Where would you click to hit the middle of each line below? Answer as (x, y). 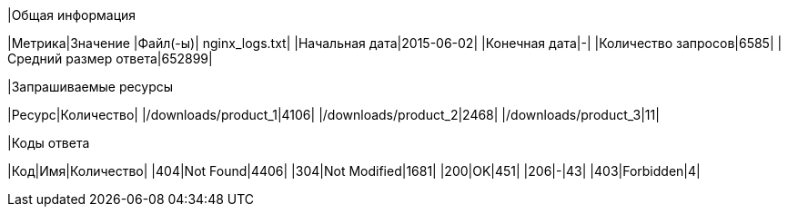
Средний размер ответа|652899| (110, 58)
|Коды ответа (49, 143)
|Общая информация (72, 15)
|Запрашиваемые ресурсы (91, 87)
